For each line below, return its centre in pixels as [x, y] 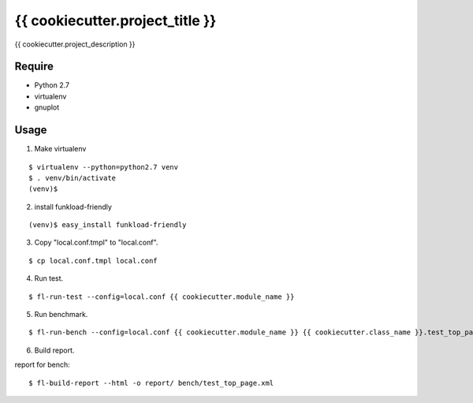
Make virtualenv [60, 149]
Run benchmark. [61, 315]
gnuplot [47, 107]
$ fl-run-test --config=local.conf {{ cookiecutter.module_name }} [162, 297]
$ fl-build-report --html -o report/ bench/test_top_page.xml [151, 383]
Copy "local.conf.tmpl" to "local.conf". [96, 243]
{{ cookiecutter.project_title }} [115, 21]
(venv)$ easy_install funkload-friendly [108, 225]
